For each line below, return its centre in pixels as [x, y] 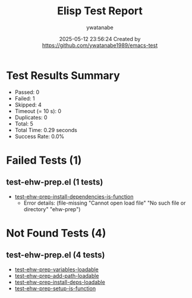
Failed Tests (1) [44, 160]
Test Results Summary [63, 75]
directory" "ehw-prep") [52, 209]
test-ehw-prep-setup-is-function [55, 288]
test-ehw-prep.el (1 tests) [55, 182]
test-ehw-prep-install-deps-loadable [60, 282]
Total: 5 [24, 124]
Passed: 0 [27, 92]
